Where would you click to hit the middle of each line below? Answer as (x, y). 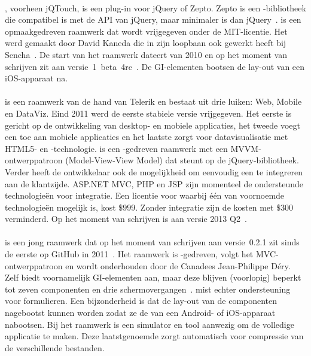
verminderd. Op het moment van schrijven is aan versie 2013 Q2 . (126, 219)
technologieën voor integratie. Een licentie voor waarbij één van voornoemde (145, 195)
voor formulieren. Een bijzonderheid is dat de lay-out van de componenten (141, 301)
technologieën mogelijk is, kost (60, 207)
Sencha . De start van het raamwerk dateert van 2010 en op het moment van (146, 54)
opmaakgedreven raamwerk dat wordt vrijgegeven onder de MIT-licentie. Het (146, 31)
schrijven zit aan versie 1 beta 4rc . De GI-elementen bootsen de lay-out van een (155, 66)
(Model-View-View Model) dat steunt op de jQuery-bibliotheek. (182, 160)
